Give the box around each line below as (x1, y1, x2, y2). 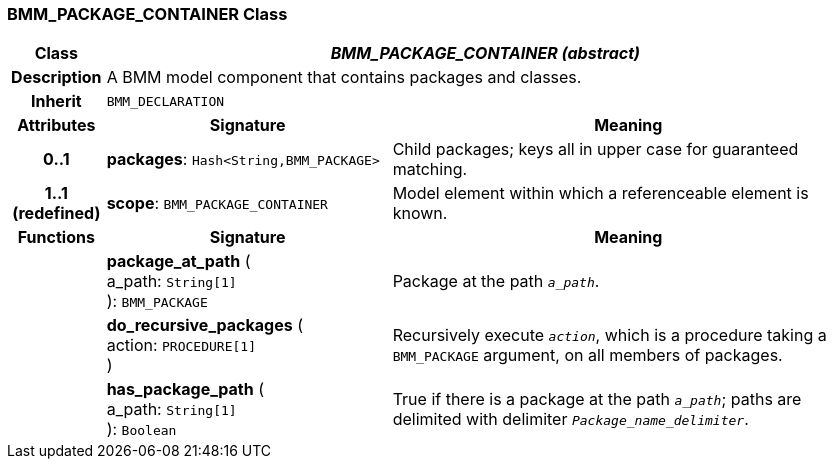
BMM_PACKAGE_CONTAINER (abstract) (330, 43, 640, 64)
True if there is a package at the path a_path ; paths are (392, 389, 802, 410)
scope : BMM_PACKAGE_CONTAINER (106, 193, 328, 214)
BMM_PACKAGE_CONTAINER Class (7, 4, 288, 24)
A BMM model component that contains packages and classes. (106, 67, 582, 88)
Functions (17, 227, 95, 248)
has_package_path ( (106, 379, 265, 400)
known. (392, 203, 448, 224)
